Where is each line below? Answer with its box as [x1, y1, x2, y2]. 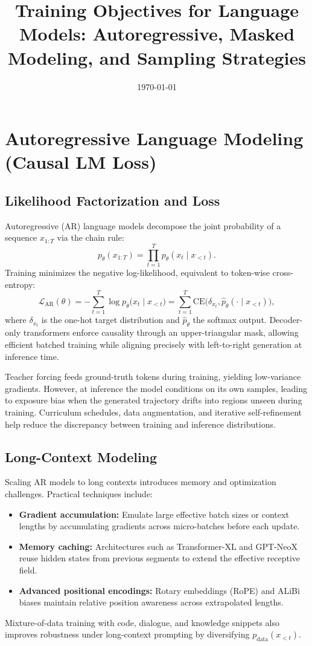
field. [19, 563, 37, 576]
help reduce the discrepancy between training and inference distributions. [5, 417, 276, 430]
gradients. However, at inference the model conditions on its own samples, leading [5, 382, 307, 394]
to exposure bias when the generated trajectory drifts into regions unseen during [5, 394, 302, 406]
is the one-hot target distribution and [41, 313, 180, 326]
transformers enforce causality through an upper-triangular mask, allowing [23, 326, 299, 339]
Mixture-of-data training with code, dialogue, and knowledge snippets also [5, 616, 279, 628]
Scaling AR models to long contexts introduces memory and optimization [5, 475, 276, 488]
